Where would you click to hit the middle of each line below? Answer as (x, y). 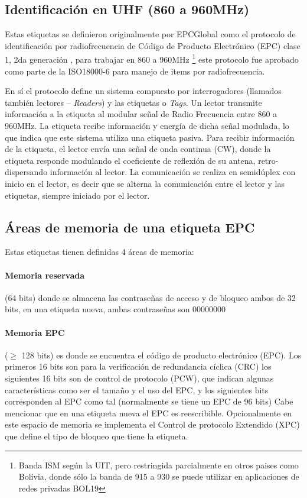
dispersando (26, 172)
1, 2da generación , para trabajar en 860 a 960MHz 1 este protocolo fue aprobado (152, 59)
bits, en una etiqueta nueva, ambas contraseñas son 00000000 (115, 309)
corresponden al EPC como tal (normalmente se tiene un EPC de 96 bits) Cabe (149, 401)
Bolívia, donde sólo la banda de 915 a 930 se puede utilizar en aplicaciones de (159, 476)
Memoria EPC (35, 332)
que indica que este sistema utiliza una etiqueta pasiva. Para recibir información (150, 137)
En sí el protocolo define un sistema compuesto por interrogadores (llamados (143, 91)
